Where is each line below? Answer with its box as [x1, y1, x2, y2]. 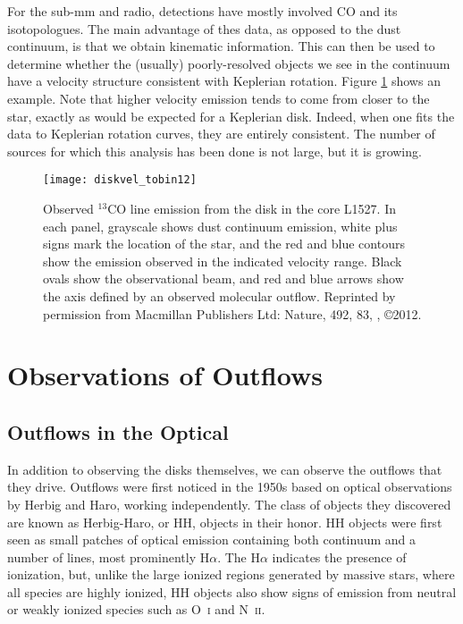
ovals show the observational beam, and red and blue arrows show [43, 269, 404, 288]
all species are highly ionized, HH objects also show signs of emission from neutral [7, 582, 457, 601]
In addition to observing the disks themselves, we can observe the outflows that [7, 460, 442, 478]
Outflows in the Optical [7, 417, 229, 445]
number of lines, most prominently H [7, 547, 210, 566]
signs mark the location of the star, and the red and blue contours [43, 234, 405, 253]
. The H [217, 547, 260, 566]
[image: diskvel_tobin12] [43, 173, 197, 187]
